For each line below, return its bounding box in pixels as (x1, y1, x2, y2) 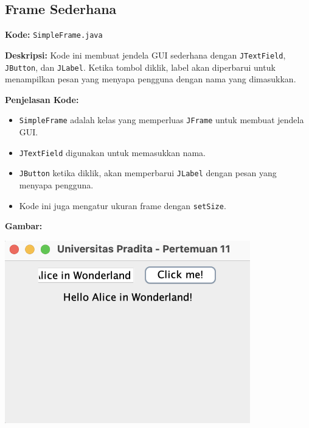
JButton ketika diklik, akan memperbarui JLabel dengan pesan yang (19, 166, 277, 179)
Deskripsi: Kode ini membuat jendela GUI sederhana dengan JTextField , (5, 48, 286, 61)
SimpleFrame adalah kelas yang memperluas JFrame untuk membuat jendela (19, 113, 304, 126)
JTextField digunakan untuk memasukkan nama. (19, 146, 206, 159)
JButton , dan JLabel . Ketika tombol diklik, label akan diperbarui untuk (5, 60, 276, 73)
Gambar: (5, 219, 43, 232)
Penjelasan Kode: (5, 93, 79, 105)
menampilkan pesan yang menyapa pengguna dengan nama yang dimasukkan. (5, 73, 296, 85)
